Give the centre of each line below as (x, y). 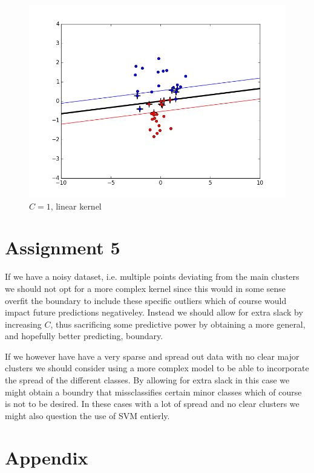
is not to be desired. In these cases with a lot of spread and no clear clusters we (152, 404)
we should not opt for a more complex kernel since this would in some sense (146, 288)
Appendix (47, 457)
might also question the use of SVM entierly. (87, 415)
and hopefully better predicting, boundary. (84, 336)
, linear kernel (76, 206)
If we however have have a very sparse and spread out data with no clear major (152, 356)
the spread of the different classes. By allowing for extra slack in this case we (147, 380)
